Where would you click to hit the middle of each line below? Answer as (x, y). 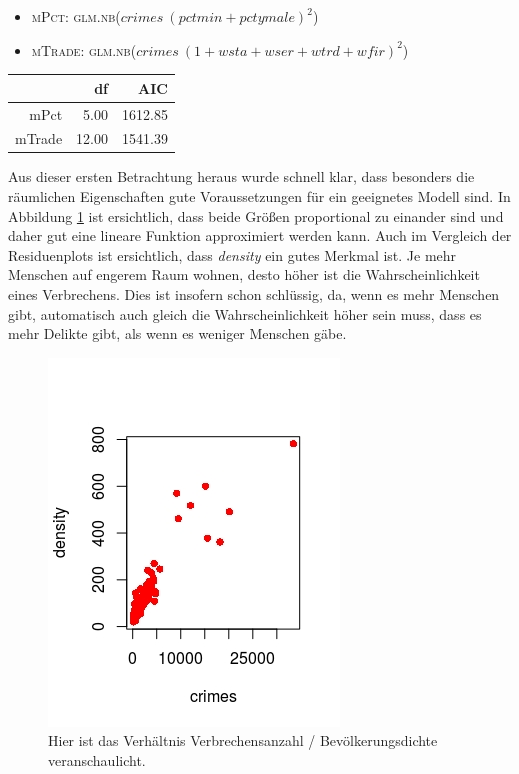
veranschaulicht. (97, 760)
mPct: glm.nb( (76, 16)
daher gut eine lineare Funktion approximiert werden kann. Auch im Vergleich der (260, 235)
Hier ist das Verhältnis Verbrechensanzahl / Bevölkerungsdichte (243, 740)
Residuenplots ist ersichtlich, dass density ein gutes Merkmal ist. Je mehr (232, 254)
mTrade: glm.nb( (84, 49)
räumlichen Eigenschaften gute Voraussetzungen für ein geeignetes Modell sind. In (259, 196)
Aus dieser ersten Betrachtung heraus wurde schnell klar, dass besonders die (241, 176)
